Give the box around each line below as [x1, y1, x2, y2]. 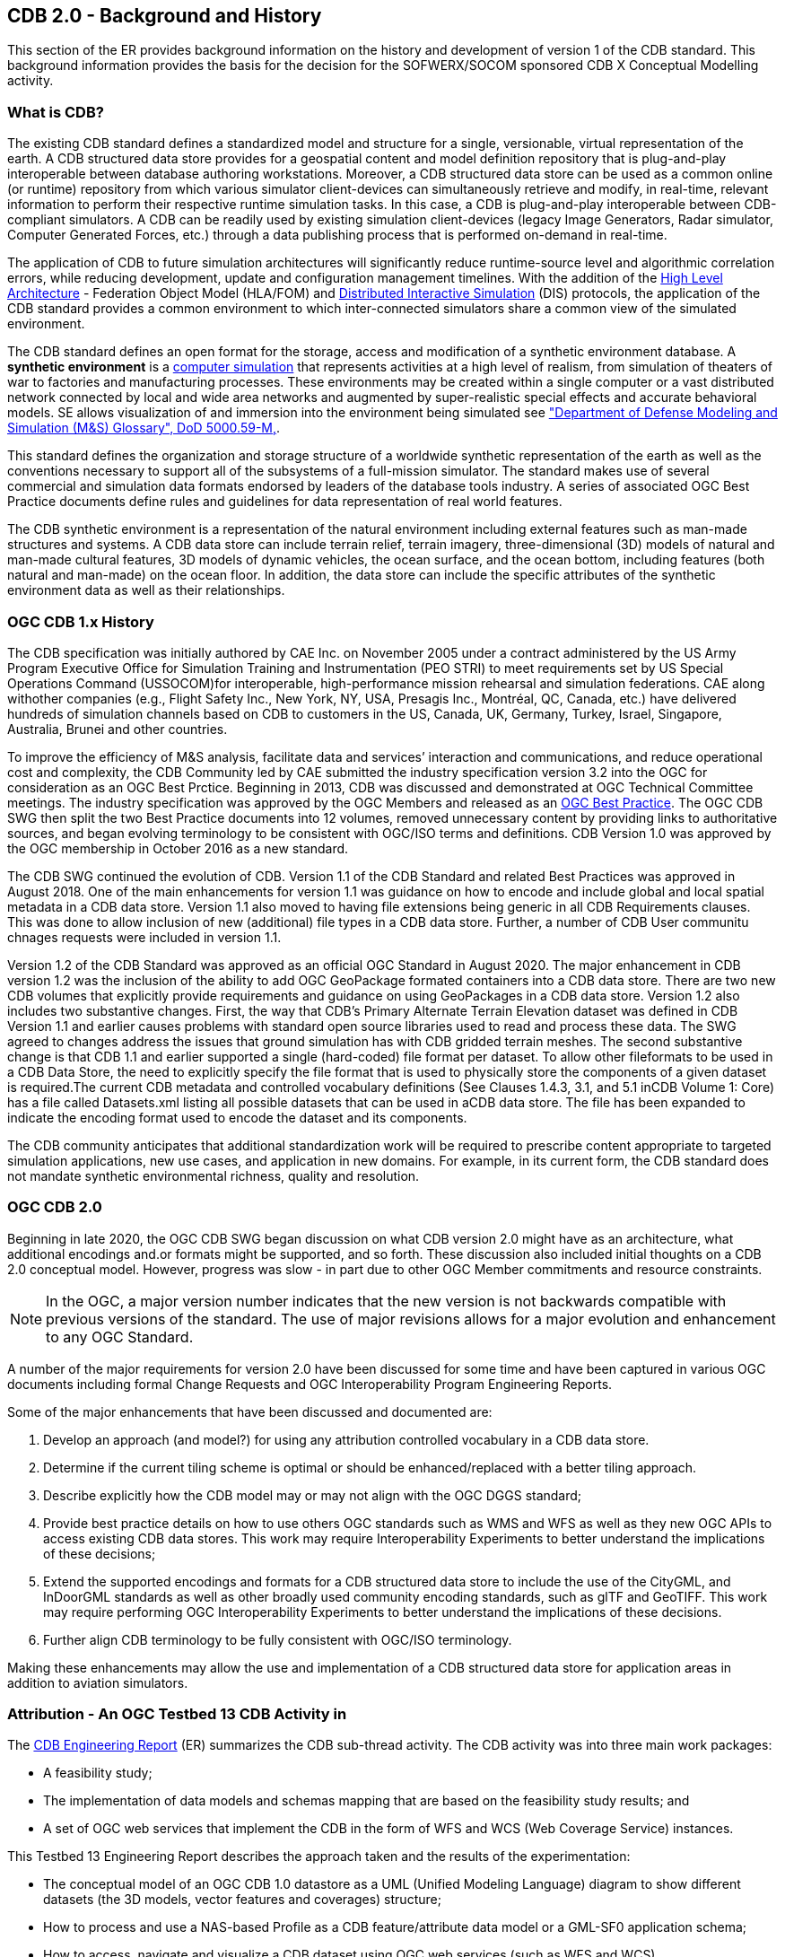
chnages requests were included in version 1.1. [7, 929, 282, 945]
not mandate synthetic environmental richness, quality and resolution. [7, 1167, 420, 1184]
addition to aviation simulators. [7, 1674, 188, 1691]
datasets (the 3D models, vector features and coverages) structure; [43, 1891, 441, 1908]
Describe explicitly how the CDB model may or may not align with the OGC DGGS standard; [43, 1487, 582, 1503]
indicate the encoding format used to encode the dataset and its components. [7, 1109, 467, 1125]
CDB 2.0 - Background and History [7, 4, 322, 27]
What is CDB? [7, 102, 104, 121]
